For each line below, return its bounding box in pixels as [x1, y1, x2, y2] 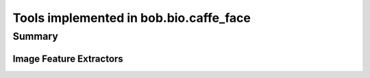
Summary [12, 30, 58, 42]
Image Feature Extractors [12, 53, 123, 64]
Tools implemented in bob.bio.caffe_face [12, 10, 251, 25]
